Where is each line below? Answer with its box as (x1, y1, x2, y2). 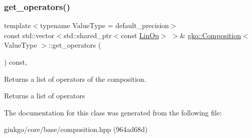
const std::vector (4, 30, 55, 40)
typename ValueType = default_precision (40, 20, 169, 31)
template (4, 20, 31, 31)
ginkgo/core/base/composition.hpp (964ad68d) (4, 124, 148, 134)
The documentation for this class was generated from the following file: (4, 107, 222, 117)
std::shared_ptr (64, 30, 112, 40)
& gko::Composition (180, 30, 241, 40)
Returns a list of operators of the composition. (4, 73, 146, 84)
